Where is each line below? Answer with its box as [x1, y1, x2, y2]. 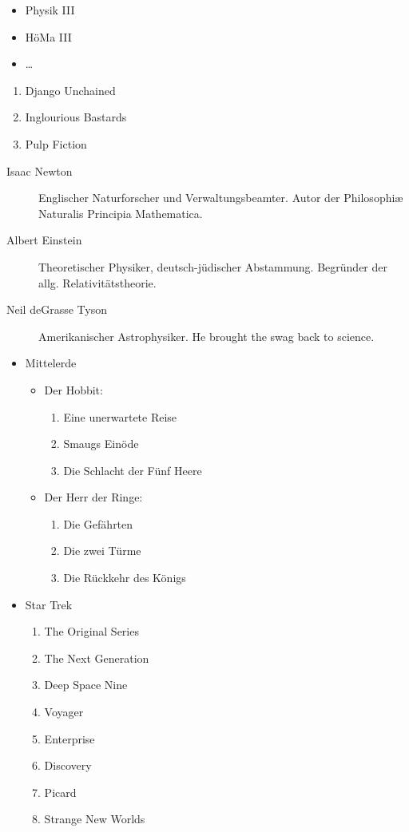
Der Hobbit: [44, 381, 103, 398]
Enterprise [44, 730, 95, 747]
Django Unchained [25, 81, 116, 98]
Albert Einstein [6, 232, 82, 248]
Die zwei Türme [63, 542, 141, 559]
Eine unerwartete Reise [63, 408, 177, 425]
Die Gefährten [63, 515, 133, 532]
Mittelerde [25, 355, 77, 371]
